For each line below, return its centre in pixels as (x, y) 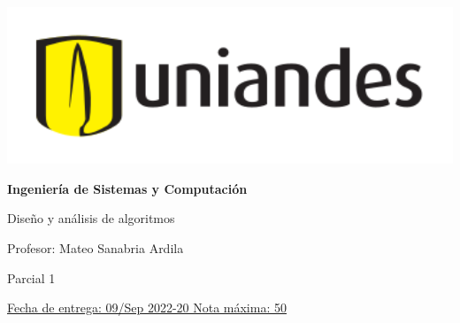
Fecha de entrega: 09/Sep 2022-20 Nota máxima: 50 (147, 308)
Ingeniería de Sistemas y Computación (127, 188)
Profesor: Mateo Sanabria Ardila (96, 247)
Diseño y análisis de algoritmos (91, 218)
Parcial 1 (31, 277)
